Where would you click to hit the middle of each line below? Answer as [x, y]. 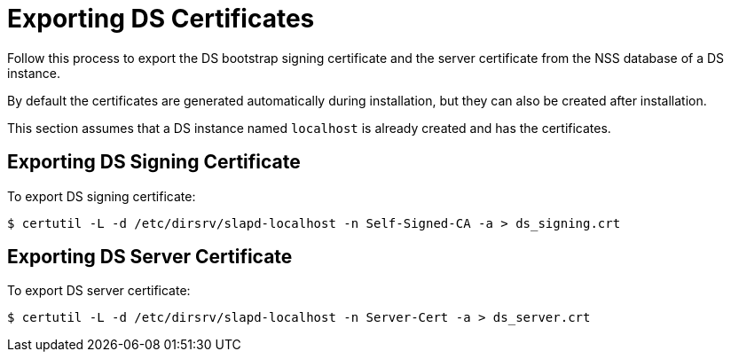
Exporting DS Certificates [161, 19]
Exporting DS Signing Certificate [154, 162]
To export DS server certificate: [99, 291]
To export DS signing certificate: [102, 196]
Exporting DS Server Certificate [150, 257]
